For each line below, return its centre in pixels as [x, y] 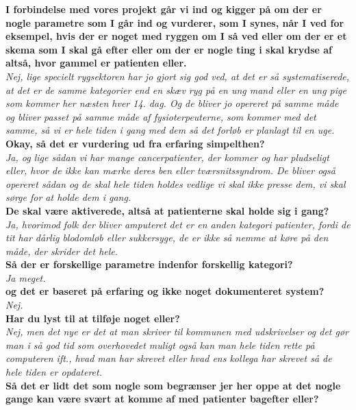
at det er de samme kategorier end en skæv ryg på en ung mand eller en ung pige [176, 89]
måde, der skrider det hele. [62, 251]
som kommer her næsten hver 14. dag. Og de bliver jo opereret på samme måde [172, 103]
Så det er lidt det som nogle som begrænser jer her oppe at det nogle [173, 385]
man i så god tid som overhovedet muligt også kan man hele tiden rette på [160, 345]
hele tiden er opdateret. [54, 372]
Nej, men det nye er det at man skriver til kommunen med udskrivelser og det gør [177, 331]
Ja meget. [26, 277]
